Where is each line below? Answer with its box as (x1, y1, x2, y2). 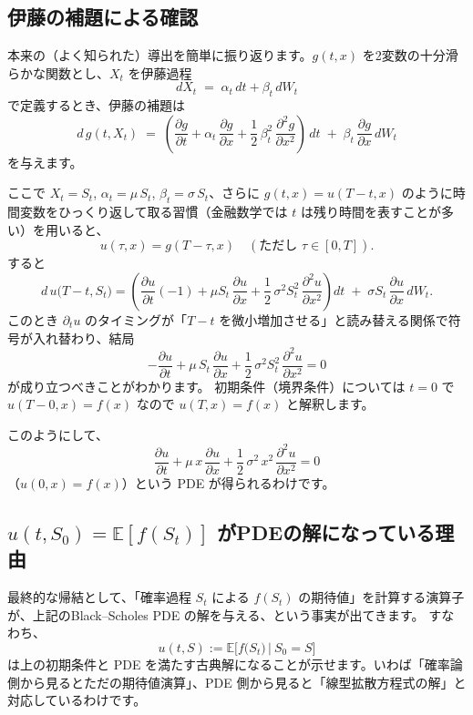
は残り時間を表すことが (300, 202, 441, 221)
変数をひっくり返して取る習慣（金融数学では (19, 202, 288, 221)
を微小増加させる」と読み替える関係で (219, 310, 448, 329)
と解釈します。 (285, 394, 375, 414)
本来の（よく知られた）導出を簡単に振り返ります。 (7, 46, 313, 65)
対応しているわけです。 (7, 690, 147, 710)
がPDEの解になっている (217, 518, 436, 546)
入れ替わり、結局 (32, 328, 135, 347)
